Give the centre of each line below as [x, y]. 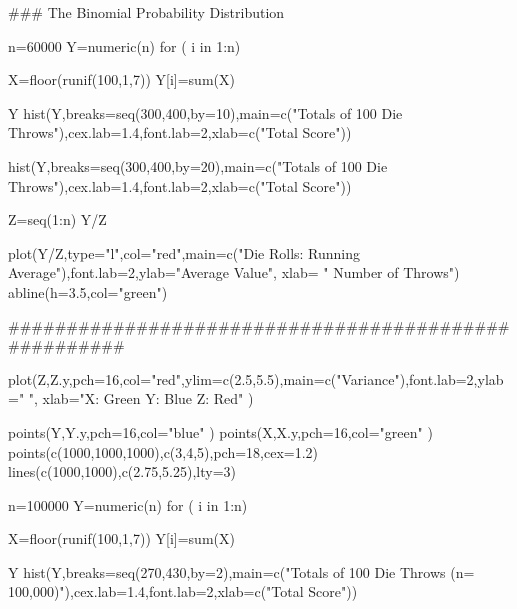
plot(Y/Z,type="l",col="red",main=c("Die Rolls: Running [184, 252]
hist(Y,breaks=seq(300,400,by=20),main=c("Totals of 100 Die [198, 165]
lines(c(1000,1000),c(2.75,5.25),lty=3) [122, 471]
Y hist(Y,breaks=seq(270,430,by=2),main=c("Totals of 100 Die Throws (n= [241, 571]
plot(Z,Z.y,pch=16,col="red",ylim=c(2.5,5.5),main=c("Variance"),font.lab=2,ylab [256, 378]
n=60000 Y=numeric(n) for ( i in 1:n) [124, 45]
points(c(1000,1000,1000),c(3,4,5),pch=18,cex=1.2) [163, 451]
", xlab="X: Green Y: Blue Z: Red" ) [141, 398]
